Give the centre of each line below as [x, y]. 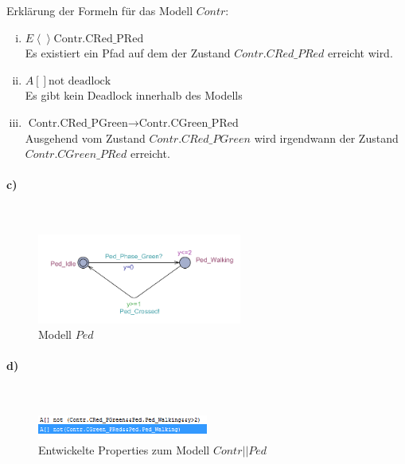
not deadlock [80, 81]
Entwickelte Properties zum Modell [124, 450]
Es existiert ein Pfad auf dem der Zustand [128, 53]
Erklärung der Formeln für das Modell [100, 10]
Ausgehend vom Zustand [85, 138]
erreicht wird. [360, 53]
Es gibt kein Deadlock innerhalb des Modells [134, 95]
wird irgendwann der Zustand [326, 138]
